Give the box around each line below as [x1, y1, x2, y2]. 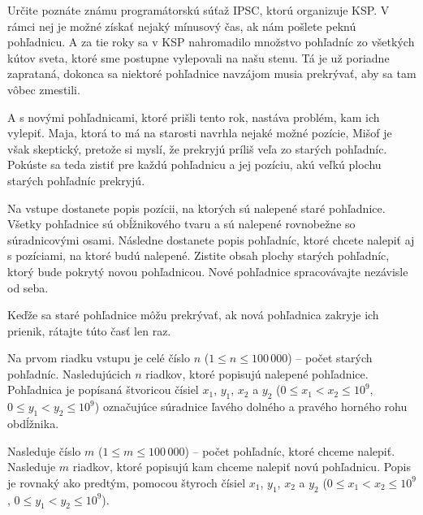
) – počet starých [287, 349, 373, 366]
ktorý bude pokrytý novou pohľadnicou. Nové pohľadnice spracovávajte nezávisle [7, 262, 408, 279]
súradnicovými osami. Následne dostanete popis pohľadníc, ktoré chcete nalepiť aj [7, 231, 415, 248]
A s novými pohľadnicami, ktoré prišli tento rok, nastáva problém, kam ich [7, 108, 380, 125]
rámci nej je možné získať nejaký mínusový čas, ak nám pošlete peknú [7, 17, 356, 34]
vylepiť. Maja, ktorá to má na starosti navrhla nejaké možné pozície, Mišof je [7, 124, 392, 141]
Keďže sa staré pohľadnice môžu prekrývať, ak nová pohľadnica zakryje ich [7, 306, 379, 323]
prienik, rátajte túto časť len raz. [7, 322, 171, 339]
